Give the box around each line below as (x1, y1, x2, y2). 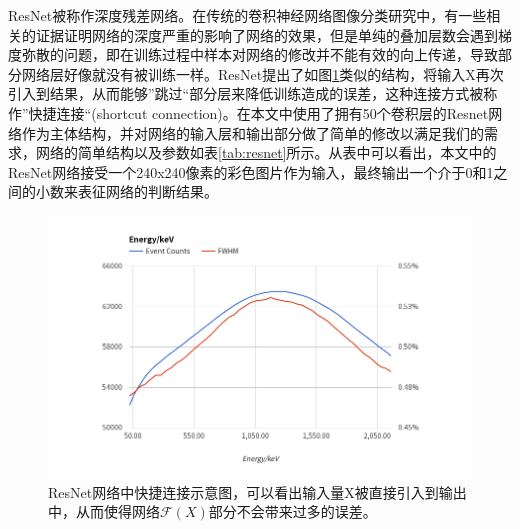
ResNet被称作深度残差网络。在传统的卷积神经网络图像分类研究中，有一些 (8, 5, 487, 25)
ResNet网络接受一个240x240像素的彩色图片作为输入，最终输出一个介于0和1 (8, 161, 494, 182)
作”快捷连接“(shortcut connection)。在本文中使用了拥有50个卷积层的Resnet (8, 102, 489, 123)
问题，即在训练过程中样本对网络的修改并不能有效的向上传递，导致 (63, 44, 498, 65)
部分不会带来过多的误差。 (208, 501, 377, 522)
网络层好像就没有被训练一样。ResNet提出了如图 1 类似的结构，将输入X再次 (21, 63, 504, 84)
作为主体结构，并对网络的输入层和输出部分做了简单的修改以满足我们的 (21, 122, 484, 143)
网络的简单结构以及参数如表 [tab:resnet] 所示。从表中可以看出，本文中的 (35, 142, 497, 163)
